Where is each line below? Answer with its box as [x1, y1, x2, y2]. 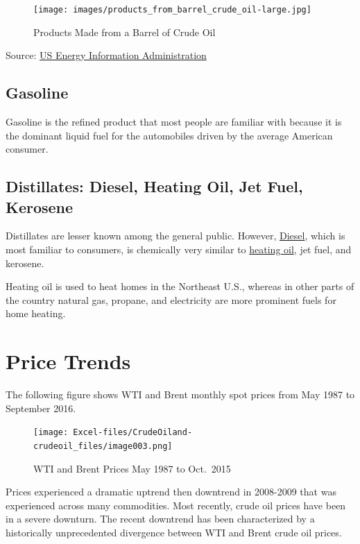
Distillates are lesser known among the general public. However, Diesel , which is [6, 228, 345, 243]
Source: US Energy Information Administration [6, 48, 207, 62]
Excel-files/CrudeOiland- [73, 427, 193, 438]
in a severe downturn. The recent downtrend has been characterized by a [6, 511, 315, 526]
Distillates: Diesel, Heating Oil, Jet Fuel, [6, 176, 303, 197]
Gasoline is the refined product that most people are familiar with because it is [6, 114, 342, 129]
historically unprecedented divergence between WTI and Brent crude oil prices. [6, 525, 342, 539]
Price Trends [6, 347, 131, 375]
